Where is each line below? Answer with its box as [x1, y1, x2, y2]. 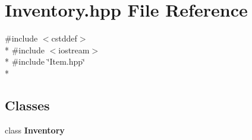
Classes [5, 96, 50, 114]
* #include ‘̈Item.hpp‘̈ [5, 55, 85, 68]
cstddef [51, 32, 77, 44]
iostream [58, 43, 90, 56]
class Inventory [5, 123, 65, 136]
